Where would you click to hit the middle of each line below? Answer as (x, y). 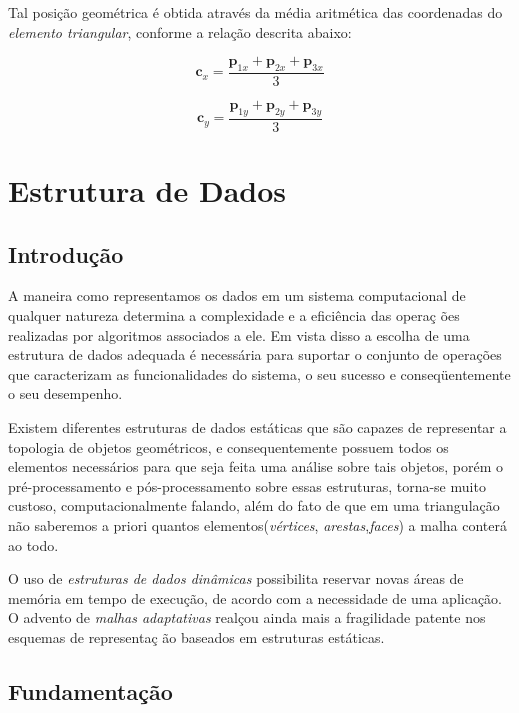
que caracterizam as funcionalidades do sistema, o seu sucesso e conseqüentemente (259, 373)
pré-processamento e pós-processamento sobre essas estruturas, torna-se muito (247, 485)
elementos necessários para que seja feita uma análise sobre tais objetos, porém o (256, 466)
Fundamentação (90, 690)
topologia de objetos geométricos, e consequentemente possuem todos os (228, 446)
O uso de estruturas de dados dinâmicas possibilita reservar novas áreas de (236, 578)
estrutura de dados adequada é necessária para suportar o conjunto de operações (255, 354)
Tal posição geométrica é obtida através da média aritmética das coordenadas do (255, 12)
